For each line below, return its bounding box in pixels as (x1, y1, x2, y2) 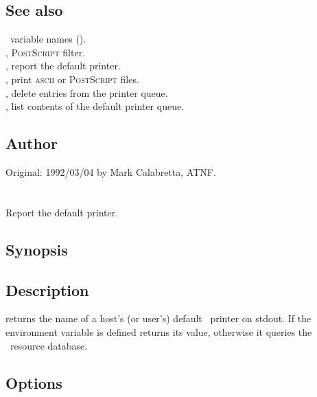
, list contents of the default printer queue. (5, 99, 185, 113)
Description (5, 279, 89, 300)
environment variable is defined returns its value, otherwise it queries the (5, 324, 312, 339)
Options (5, 372, 62, 393)
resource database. (10, 338, 88, 352)
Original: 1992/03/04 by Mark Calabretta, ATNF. (5, 164, 216, 179)
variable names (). (10, 32, 86, 46)
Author (5, 133, 58, 154)
